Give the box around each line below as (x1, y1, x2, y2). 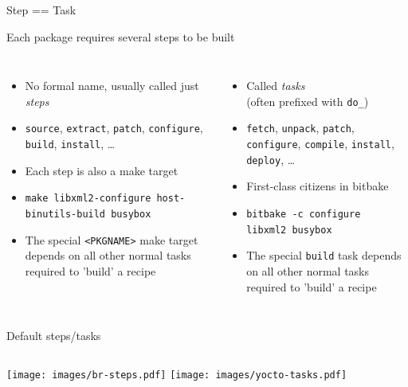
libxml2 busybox (246, 224, 332, 236)
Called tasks (246, 77, 305, 94)
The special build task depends (246, 247, 402, 264)
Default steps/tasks (6, 327, 101, 344)
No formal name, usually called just (25, 77, 199, 94)
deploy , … (246, 150, 296, 167)
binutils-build (25, 208, 106, 220)
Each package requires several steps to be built (6, 28, 235, 45)
